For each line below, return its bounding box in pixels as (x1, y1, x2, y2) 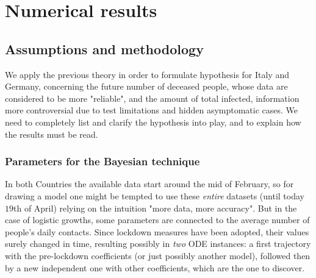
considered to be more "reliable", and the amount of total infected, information (5, 91, 300, 104)
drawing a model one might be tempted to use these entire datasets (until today (5, 189, 304, 202)
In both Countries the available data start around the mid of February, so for (5, 177, 294, 190)
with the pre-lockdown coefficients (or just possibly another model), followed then (5, 249, 311, 262)
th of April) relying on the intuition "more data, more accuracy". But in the (13, 201, 297, 214)
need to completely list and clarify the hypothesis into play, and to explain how (5, 115, 301, 128)
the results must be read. (5, 127, 98, 140)
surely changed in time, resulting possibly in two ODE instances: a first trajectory (5, 237, 311, 250)
